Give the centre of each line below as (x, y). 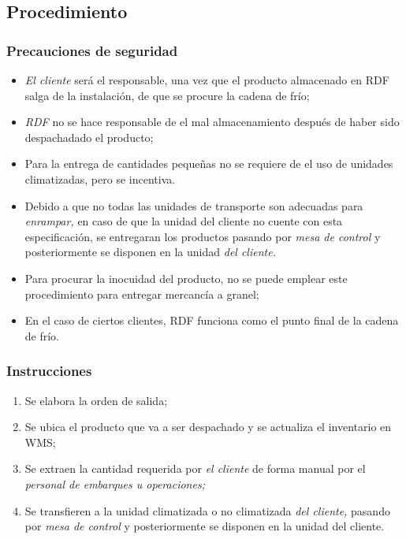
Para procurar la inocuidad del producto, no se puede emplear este (186, 278)
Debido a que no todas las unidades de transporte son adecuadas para (194, 205)
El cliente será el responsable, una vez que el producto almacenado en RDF (207, 80)
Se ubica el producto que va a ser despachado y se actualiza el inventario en (208, 427)
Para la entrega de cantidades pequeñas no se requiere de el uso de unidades (209, 164)
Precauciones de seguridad (92, 50)
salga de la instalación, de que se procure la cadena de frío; (167, 95)
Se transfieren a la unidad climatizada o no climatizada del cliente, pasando (207, 510)
